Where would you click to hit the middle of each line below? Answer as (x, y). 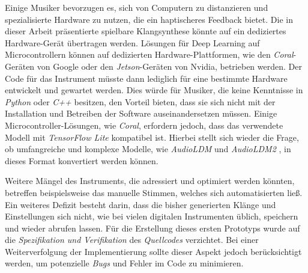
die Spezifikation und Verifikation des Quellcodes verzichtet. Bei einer (132, 240)
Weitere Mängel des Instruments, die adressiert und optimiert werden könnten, (150, 181)
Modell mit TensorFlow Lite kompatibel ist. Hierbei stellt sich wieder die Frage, (152, 137)
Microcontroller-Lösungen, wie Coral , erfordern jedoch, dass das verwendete (144, 125)
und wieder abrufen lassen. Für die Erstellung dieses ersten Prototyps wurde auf (152, 228)
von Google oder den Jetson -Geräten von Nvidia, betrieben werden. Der (169, 66)
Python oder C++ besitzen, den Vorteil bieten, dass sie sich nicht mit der (140, 101)
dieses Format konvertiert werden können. (82, 160)
